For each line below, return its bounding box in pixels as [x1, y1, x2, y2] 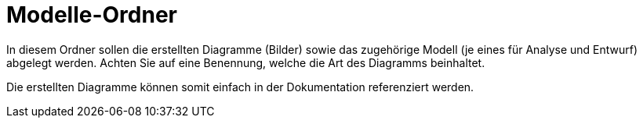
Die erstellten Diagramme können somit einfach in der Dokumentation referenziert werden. [6, 80, 474, 94]
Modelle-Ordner [6, 2, 177, 28]
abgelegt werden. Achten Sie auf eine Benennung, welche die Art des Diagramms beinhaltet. [6, 55, 485, 69]
